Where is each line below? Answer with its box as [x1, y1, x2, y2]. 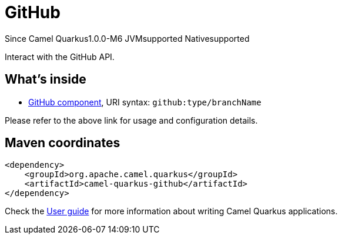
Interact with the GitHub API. [5, 51, 115, 62]
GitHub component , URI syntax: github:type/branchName [28, 97, 261, 107]
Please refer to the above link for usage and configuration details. [5, 115, 258, 125]
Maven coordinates [5, 135, 120, 151]
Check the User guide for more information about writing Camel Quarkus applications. [5, 206, 338, 217]
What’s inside [5, 72, 86, 87]
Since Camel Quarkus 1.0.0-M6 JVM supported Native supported [5, 33, 250, 44]
